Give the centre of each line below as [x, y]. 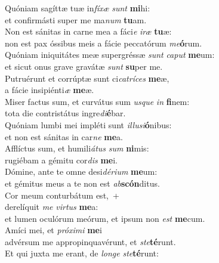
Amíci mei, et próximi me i [53, 230]
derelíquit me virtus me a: [52, 207]
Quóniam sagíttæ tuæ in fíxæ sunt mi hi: [78, 8]
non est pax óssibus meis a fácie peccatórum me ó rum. [104, 43]
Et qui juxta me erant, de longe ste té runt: [82, 253]
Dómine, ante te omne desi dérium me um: [81, 171]
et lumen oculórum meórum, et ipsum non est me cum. [105, 218]
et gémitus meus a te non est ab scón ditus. [82, 183]
